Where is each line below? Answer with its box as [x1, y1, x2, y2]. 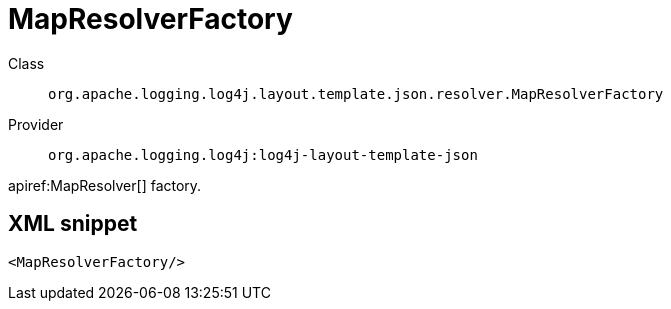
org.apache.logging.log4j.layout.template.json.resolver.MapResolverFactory [48, 85, 664, 102]
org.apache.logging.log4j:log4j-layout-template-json [48, 146, 478, 163]
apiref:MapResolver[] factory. [8, 176, 202, 194]
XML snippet [8, 211, 138, 237]
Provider [8, 115, 64, 133]
